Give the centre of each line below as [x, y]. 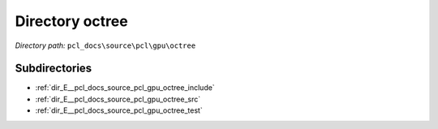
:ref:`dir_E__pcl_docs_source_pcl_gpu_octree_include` [125, 88]
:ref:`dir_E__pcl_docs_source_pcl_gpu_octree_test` [119, 110]
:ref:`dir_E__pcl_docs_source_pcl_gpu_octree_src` [118, 99]
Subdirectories [54, 69]
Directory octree [72, 21]
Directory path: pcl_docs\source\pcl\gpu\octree [105, 45]
